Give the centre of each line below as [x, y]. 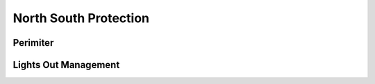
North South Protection [81, 18]
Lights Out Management [66, 65]
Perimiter [33, 43]
